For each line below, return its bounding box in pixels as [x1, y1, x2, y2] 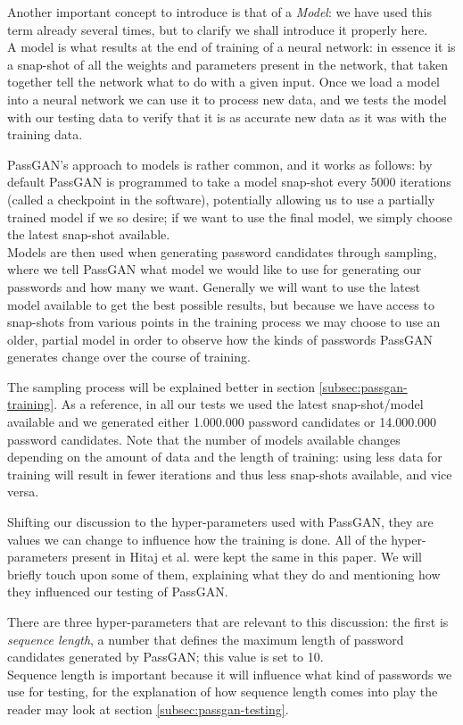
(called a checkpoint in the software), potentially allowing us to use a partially [7, 189, 435, 208]
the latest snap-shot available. [7, 225, 170, 244]
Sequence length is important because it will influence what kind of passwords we [7, 664, 452, 683]
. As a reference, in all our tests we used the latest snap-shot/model [54, 395, 424, 413]
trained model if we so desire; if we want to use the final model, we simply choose [7, 207, 452, 226]
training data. [7, 125, 83, 144]
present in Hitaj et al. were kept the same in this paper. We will [71, 547, 422, 566]
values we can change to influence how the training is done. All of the [7, 529, 387, 548]
